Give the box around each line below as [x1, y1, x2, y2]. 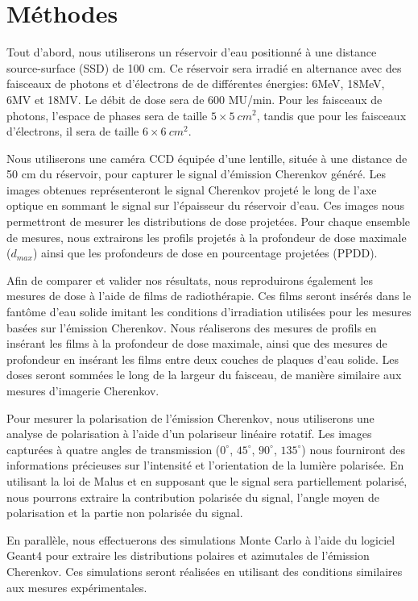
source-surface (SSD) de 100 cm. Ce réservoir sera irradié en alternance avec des [6, 59, 402, 76]
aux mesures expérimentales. [6, 578, 147, 595]
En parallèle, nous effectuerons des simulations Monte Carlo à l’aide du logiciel [6, 531, 395, 548]
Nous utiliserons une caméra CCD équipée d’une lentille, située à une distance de [6, 149, 408, 166]
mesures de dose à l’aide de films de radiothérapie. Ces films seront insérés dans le [6, 287, 412, 304]
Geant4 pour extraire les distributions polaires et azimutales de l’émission [6, 547, 370, 564]
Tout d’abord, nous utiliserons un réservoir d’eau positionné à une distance [6, 44, 377, 61]
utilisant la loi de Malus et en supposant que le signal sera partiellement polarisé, [6, 472, 408, 489]
